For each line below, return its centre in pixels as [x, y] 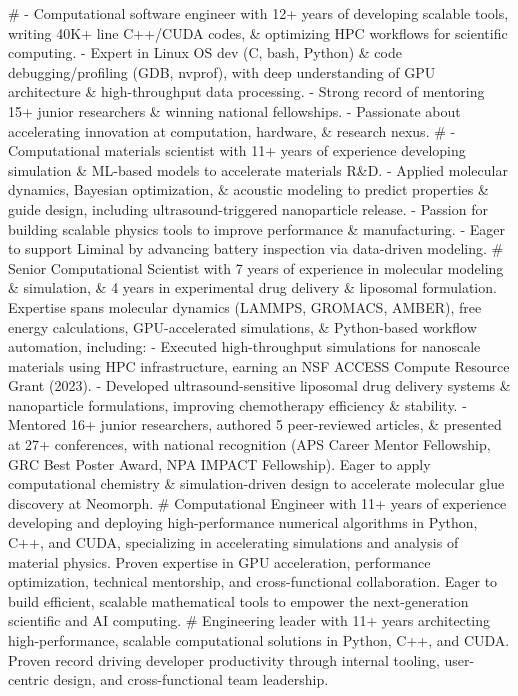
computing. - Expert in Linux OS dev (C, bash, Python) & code [205, 52]
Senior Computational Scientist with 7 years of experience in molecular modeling [256, 267]
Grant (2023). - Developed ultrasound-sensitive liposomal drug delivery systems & [259, 385]
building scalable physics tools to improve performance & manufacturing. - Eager [256, 228]
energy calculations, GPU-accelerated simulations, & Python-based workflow [242, 326]
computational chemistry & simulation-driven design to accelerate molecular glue [256, 483]
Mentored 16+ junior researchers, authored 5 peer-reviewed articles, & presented [255, 424]
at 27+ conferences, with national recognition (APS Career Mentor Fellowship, [249, 444]
